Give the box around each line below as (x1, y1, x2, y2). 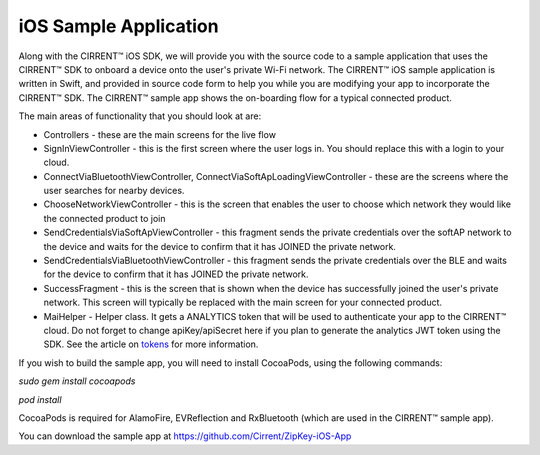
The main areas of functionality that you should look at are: (18, 110, 262, 122)
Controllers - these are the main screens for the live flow (43, 128, 277, 140)
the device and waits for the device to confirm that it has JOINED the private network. (43, 240, 397, 252)
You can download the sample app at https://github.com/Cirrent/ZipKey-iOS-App (18, 430, 352, 442)
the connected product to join (43, 212, 166, 224)
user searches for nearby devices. (43, 185, 185, 197)
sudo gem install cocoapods (18, 375, 136, 387)
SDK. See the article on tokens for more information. (43, 338, 259, 350)
